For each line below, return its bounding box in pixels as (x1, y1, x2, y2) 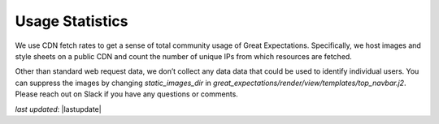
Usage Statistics (15, 12, 128, 30)
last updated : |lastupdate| (15, 104, 102, 113)
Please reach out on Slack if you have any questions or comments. (15, 89, 239, 99)
